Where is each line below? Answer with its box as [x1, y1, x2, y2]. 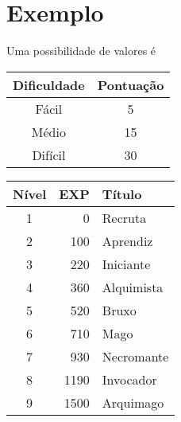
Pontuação [97, 75, 164, 94]
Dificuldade [13, 75, 85, 94]
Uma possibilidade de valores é [6, 42, 156, 59]
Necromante [102, 346, 169, 365]
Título [102, 184, 142, 203]
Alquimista [102, 277, 164, 296]
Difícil [32, 145, 66, 164]
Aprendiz [102, 231, 153, 250]
